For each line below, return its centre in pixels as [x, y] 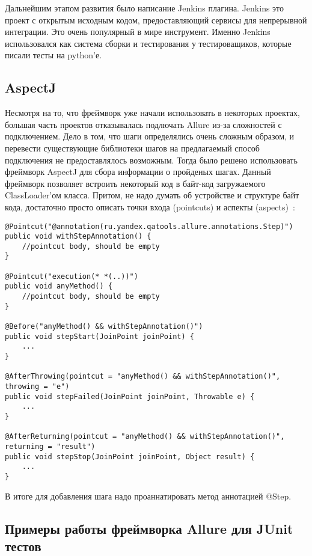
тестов [23, 545]
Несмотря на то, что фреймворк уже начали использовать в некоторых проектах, [152, 113]
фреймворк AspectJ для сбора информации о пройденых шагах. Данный [138, 172]
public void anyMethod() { [59, 286]
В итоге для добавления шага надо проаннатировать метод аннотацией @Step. [148, 496]
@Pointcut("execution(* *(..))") [72, 276]
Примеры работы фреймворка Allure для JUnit [149, 528]
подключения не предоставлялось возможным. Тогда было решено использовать [151, 160]
